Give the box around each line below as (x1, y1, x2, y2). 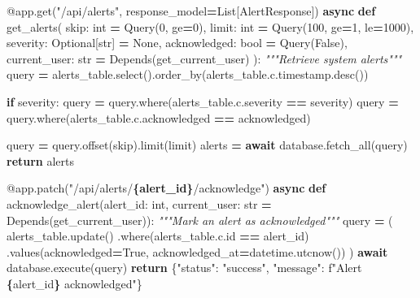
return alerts (7, 152, 75, 169)
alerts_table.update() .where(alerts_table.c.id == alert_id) (7, 227, 309, 244)
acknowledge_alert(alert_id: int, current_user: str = (7, 195, 272, 212)
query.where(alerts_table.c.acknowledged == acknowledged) (7, 109, 311, 126)
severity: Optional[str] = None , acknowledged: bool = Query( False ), (7, 34, 348, 51)
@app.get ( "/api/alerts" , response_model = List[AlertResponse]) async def (7, 2, 376, 19)
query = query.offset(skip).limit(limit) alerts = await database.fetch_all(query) (7, 136, 408, 153)
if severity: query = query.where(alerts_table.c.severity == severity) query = (7, 93, 399, 110)
